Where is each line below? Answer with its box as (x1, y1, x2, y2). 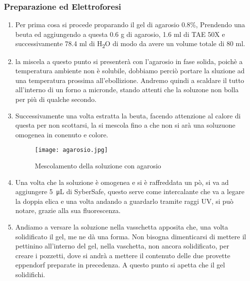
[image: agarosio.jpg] (34, 147, 108, 154)
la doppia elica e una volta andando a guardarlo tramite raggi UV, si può (15, 196, 233, 206)
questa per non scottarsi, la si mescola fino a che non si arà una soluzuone (15, 120, 235, 130)
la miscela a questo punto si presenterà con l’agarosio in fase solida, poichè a (15, 56, 243, 66)
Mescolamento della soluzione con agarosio (34, 160, 161, 170)
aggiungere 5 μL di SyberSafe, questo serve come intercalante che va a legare (15, 186, 245, 197)
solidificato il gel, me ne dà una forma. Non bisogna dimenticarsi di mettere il (15, 231, 246, 241)
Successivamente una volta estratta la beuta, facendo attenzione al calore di (15, 110, 241, 120)
